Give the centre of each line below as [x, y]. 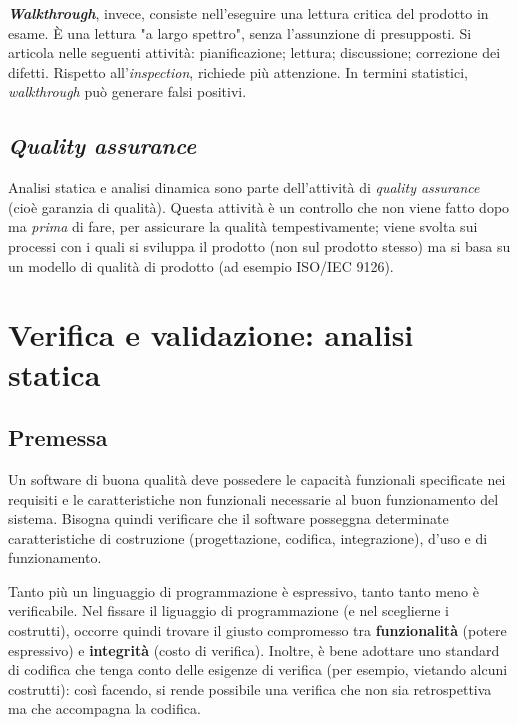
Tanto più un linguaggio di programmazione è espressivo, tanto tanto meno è [243, 590]
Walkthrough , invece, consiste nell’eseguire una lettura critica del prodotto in [248, 13]
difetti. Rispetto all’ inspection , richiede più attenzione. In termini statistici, [238, 71]
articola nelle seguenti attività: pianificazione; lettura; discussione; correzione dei [254, 52]
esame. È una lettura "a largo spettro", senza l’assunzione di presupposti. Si [240, 32]
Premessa [58, 437]
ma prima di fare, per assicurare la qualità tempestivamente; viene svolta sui [243, 226]
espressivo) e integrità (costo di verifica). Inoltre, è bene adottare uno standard [254, 649]
